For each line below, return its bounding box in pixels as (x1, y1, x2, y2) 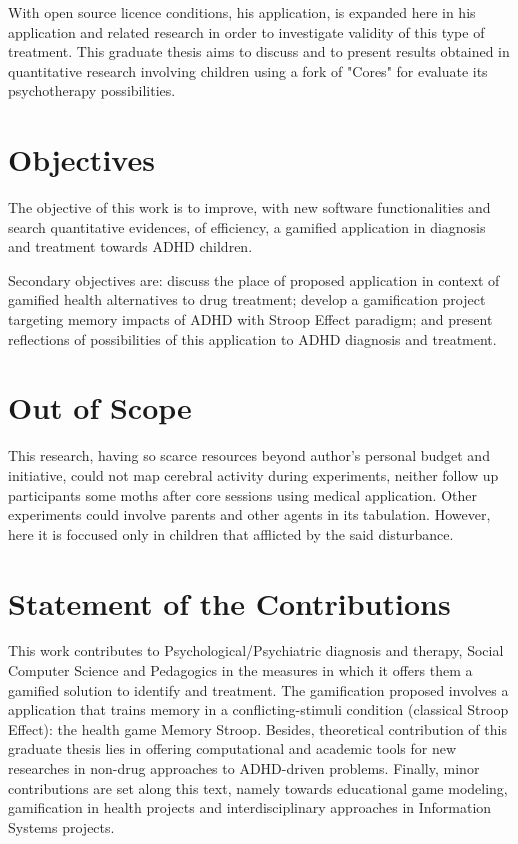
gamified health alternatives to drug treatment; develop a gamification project (8, 289, 486, 310)
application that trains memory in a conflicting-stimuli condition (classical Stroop (8, 699, 509, 720)
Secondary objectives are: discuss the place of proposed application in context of (8, 269, 500, 290)
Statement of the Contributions (8, 582, 451, 623)
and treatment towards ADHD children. (8, 236, 253, 257)
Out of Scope (8, 387, 192, 428)
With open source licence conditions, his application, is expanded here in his (8, 2, 476, 22)
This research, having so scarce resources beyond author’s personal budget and (8, 445, 490, 466)
